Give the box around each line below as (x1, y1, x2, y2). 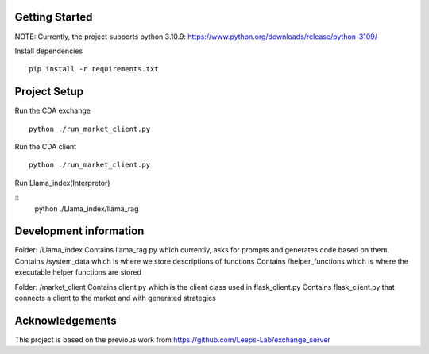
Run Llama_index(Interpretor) (14, 178, 110, 187)
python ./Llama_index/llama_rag (34, 203, 139, 214)
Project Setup (14, 85, 84, 98)
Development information (14, 225, 145, 238)
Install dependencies (14, 46, 83, 56)
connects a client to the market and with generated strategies (14, 294, 216, 303)
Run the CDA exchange (14, 106, 91, 115)
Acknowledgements (14, 314, 117, 327)
